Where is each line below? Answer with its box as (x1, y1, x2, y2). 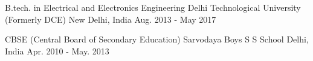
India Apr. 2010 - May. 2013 (5, 44, 109, 57)
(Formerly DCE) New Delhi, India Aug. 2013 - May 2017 (5, 13, 216, 25)
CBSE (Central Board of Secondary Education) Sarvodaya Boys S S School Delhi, (5, 33, 309, 45)
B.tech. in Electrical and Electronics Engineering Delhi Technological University (5, 1, 301, 13)
